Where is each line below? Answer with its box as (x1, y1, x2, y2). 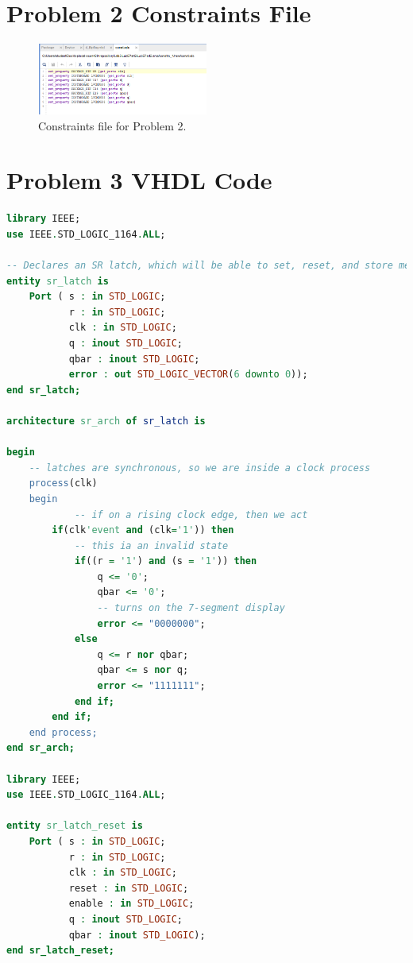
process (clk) (29, 478, 98, 489)
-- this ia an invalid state (74, 540, 229, 551)
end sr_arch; (6, 742, 75, 754)
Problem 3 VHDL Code (6, 164, 272, 196)
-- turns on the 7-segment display (97, 602, 285, 614)
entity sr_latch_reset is (6, 820, 143, 832)
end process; (29, 726, 98, 738)
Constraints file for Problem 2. (38, 117, 187, 133)
